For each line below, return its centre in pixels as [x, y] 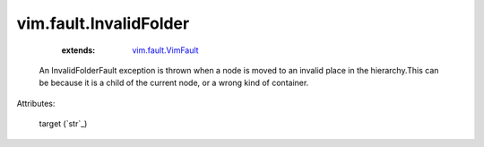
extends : [78, 50]
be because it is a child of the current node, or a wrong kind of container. [174, 83]
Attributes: [36, 103]
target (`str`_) [63, 124]
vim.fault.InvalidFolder [103, 23]
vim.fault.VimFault [165, 50]
